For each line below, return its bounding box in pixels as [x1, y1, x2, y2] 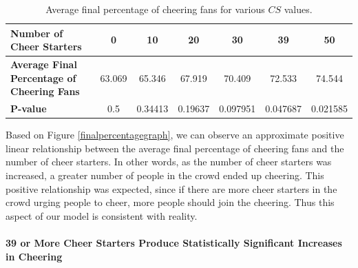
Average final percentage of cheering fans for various [45, 2, 265, 16]
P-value [10, 101, 47, 116]
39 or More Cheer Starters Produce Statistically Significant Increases [6, 235, 342, 249]
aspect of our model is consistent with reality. [6, 208, 198, 223]
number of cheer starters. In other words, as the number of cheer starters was [6, 154, 332, 169]
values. [284, 2, 313, 16]
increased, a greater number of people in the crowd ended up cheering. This [6, 167, 324, 182]
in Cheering [6, 249, 63, 263]
